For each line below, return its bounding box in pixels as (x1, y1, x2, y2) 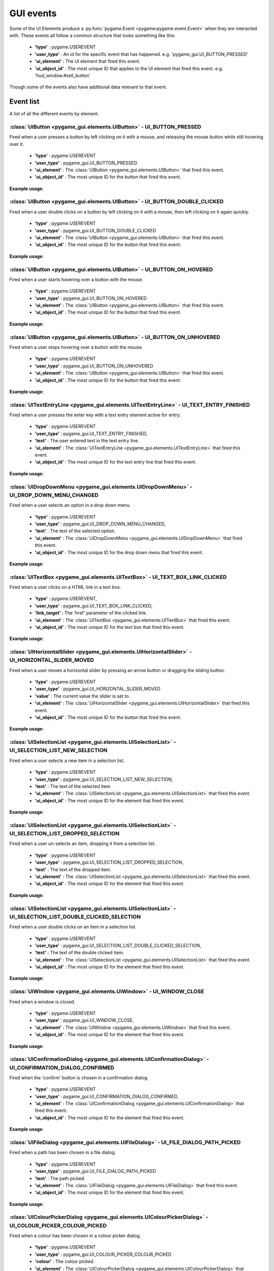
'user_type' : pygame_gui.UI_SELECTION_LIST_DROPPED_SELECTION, (35, 859, 184, 865)
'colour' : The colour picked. (35, 1258, 95, 1264)
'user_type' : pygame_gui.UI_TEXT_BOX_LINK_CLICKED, (35, 602, 153, 609)
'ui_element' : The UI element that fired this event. (35, 58, 141, 65)
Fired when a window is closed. (9, 998, 76, 1005)
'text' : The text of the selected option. (35, 528, 116, 534)
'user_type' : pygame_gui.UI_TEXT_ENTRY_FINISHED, (35, 430, 148, 437)
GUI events (9, 8, 57, 19)
